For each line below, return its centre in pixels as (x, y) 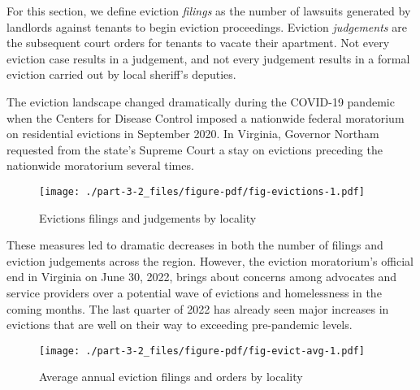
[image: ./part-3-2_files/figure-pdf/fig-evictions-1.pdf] (202, 191)
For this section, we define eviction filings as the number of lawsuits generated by (209, 11)
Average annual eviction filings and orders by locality (171, 377)
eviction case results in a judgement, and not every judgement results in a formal (208, 58)
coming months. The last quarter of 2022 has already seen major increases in (198, 308)
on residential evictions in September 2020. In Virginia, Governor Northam (193, 134)
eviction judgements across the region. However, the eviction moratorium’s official (210, 260)
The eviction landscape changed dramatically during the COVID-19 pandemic (201, 101)
